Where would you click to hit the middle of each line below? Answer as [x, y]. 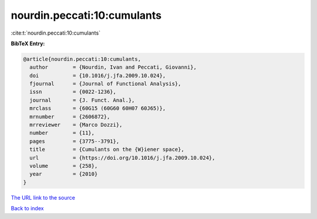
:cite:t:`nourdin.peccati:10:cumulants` [56, 33]
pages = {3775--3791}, [75, 141]
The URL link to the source [43, 197]
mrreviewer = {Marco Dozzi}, [76, 125]
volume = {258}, [64, 166]
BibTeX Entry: [28, 43]
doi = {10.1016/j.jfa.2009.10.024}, [98, 75]
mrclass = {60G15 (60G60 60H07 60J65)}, [98, 108]
